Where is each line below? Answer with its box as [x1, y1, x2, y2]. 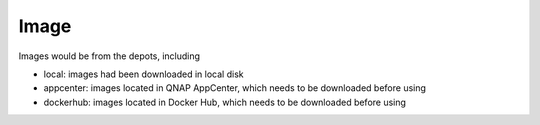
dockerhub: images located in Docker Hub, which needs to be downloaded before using [43, 96, 407, 108]
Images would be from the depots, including [18, 50, 200, 62]
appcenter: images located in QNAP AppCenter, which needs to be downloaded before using [43, 82, 427, 94]
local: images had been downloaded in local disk [43, 68, 244, 80]
